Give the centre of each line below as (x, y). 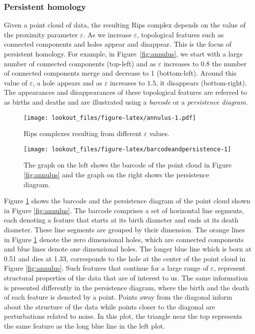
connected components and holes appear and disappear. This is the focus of (118, 44)
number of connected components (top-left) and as (80, 63)
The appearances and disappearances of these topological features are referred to (126, 92)
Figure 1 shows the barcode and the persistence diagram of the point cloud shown (127, 201)
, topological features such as (180, 34)
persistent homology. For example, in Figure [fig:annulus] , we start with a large (124, 54)
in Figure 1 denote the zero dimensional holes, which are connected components (124, 239)
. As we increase (107, 34)
